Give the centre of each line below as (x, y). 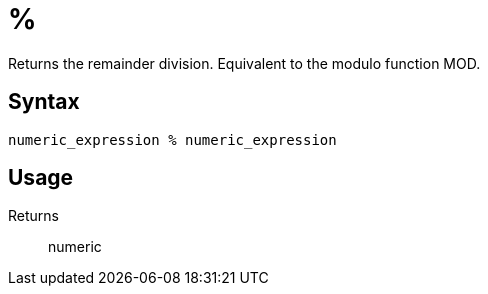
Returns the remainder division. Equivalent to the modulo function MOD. (244, 63)
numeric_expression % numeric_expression (172, 139)
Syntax (44, 102)
